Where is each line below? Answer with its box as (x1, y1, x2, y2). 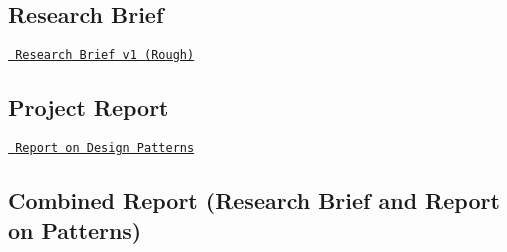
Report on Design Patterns (15, 141, 195, 156)
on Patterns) (8, 214, 142, 245)
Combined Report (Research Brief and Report (8, 185, 500, 216)
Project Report (8, 92, 169, 123)
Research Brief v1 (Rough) (15, 48, 195, 63)
